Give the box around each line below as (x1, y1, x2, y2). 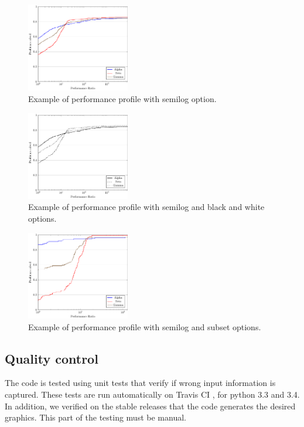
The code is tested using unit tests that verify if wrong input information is (5, 377, 276, 389)
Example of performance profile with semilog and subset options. (28, 320, 261, 333)
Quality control (5, 349, 98, 367)
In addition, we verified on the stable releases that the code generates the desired (5, 399, 296, 412)
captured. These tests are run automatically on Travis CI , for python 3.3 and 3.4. (5, 388, 300, 400)
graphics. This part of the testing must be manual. (5, 411, 186, 423)
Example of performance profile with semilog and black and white (28, 201, 265, 213)
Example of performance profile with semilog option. (28, 92, 217, 104)
